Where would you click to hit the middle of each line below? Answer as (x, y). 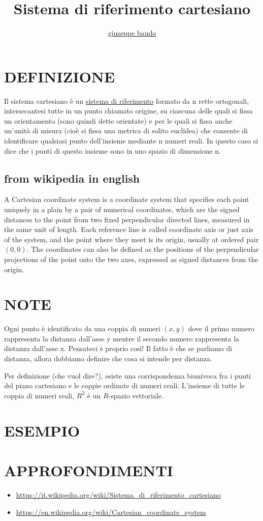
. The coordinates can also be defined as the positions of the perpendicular (143, 249)
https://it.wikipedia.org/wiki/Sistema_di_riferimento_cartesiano (118, 494)
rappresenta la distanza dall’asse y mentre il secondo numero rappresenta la (122, 338)
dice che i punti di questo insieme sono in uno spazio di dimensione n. (112, 150)
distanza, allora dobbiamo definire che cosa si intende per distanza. (108, 358)
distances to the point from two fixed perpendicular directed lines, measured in (127, 219)
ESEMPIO (42, 430)
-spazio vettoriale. (136, 395)
